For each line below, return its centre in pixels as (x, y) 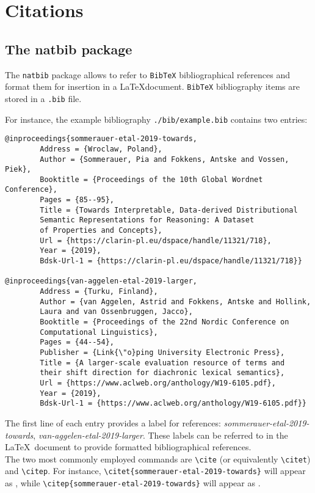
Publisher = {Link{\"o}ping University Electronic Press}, (162, 352)
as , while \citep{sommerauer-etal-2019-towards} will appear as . (133, 483)
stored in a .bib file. (43, 98)
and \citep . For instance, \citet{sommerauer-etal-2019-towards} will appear (155, 471)
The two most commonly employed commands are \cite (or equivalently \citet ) (158, 458)
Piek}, (18, 170)
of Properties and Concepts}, (101, 231)
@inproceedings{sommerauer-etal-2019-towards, (101, 139)
